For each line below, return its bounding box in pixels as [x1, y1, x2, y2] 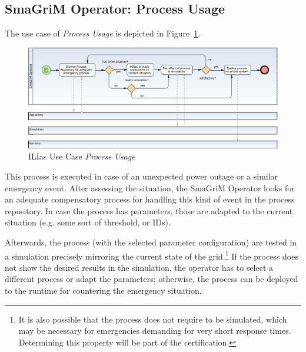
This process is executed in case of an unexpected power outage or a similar [5, 170, 278, 182]
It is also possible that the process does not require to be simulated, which [18, 313, 287, 325]
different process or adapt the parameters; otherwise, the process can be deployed [5, 273, 298, 285]
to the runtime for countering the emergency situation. [5, 284, 202, 296]
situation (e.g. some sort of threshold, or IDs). [5, 216, 171, 228]
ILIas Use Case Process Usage [28, 150, 135, 162]
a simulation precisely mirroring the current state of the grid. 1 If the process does [5, 248, 298, 262]
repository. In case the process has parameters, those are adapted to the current [5, 204, 293, 217]
